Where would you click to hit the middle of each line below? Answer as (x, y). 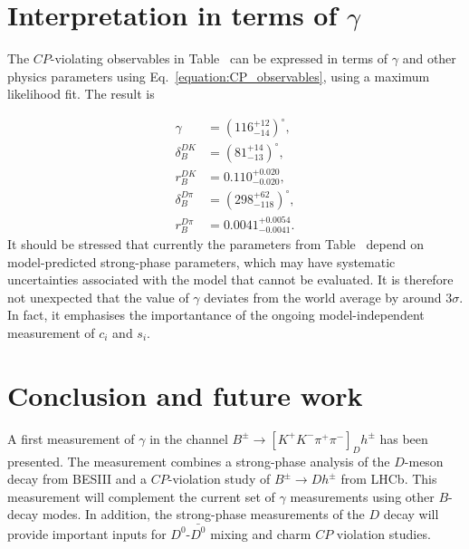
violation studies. (383, 533)
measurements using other (362, 496)
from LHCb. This (389, 479)
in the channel (189, 438)
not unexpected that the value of (98, 297)
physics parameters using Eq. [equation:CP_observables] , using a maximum (219, 76)
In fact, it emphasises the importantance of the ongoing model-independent (216, 315)
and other (429, 58)
